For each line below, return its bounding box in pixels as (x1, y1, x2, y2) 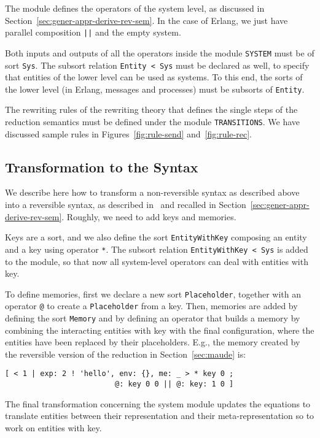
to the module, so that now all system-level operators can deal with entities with (5, 255, 308, 267)
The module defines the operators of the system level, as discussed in (5, 2, 265, 14)
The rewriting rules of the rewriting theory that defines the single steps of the (5, 103, 298, 116)
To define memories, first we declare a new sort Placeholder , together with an (5, 287, 302, 300)
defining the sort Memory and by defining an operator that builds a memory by (5, 312, 300, 325)
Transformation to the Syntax (5, 157, 198, 176)
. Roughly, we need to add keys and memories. (61, 210, 236, 223)
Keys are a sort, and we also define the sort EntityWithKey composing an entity (5, 231, 307, 244)
